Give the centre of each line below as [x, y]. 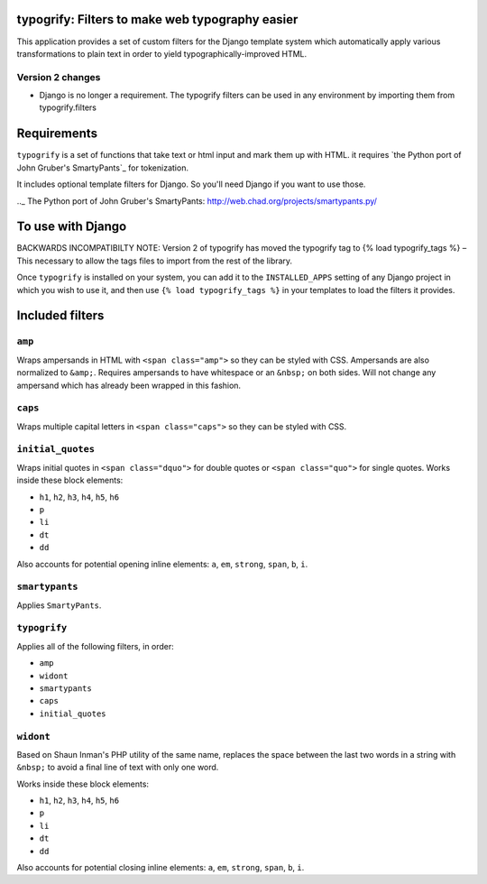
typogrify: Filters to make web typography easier [157, 19]
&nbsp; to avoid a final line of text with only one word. [118, 768]
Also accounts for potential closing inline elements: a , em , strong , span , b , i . [161, 868]
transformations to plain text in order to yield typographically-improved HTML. [162, 53]
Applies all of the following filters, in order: [96, 646]
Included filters [60, 316]
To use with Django [72, 227]
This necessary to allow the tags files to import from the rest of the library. [155, 261]
